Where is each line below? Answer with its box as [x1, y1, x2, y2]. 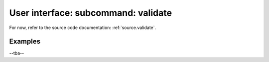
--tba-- [9, 50, 24, 56]
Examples [9, 37, 41, 46]
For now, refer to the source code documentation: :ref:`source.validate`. [9, 25, 156, 31]
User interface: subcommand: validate [9, 7, 172, 18]
